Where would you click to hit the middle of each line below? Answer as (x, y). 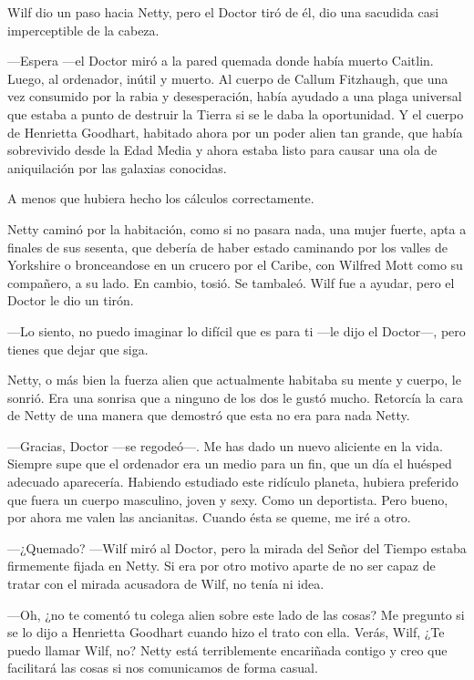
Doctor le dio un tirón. (71, 300)
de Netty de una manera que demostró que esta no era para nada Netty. (209, 415)
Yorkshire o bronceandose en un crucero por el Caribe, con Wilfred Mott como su (235, 265)
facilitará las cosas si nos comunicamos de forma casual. (163, 668)
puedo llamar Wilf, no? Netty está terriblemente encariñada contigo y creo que (227, 649)
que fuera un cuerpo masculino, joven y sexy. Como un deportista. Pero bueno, (228, 499)
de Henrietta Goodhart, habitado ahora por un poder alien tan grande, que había (235, 132)
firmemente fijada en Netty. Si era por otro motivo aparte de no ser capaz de (222, 566)
